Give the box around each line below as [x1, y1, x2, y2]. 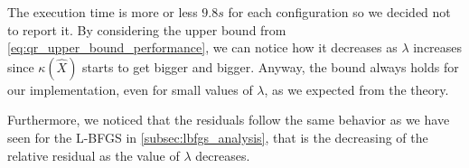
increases [413, 38, 463, 57]
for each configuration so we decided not [228, 3, 451, 21]
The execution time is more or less [7, 3, 198, 21]
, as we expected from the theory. [264, 79, 449, 98]
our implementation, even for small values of [7, 79, 253, 98]
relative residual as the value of [7, 145, 180, 164]
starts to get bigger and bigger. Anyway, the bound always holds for [82, 57, 459, 76]
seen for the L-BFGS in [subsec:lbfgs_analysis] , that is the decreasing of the [7, 127, 428, 146]
